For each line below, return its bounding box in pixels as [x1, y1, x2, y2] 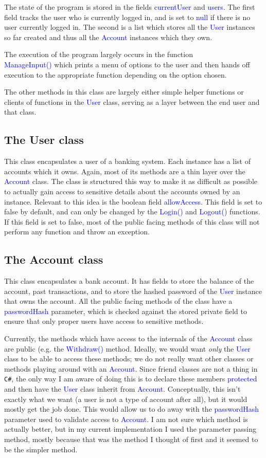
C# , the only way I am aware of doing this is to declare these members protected [4, 373, 257, 384]
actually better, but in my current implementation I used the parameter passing [4, 424, 257, 434]
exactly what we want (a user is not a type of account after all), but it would [4, 393, 247, 404]
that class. [4, 106, 37, 117]
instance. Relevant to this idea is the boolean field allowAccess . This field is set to [4, 196, 262, 207]
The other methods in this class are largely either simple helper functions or [4, 86, 244, 97]
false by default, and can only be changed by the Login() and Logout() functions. [4, 206, 260, 217]
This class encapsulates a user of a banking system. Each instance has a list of [4, 156, 251, 167]
